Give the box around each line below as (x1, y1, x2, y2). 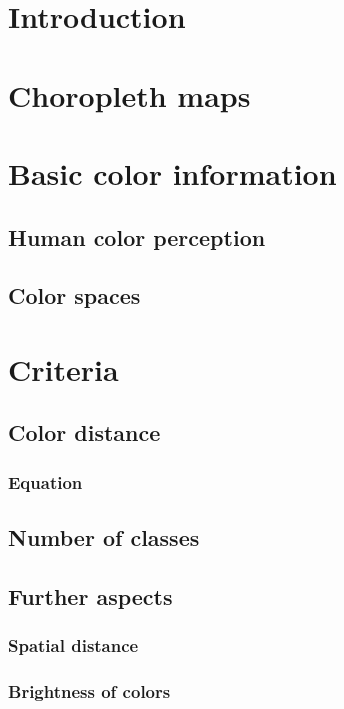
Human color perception (8, 221, 266, 252)
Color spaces (8, 280, 141, 311)
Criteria (8, 348, 119, 389)
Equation (8, 469, 83, 494)
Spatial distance (8, 633, 139, 658)
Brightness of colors (8, 679, 171, 704)
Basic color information (8, 152, 337, 193)
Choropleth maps (8, 74, 251, 115)
